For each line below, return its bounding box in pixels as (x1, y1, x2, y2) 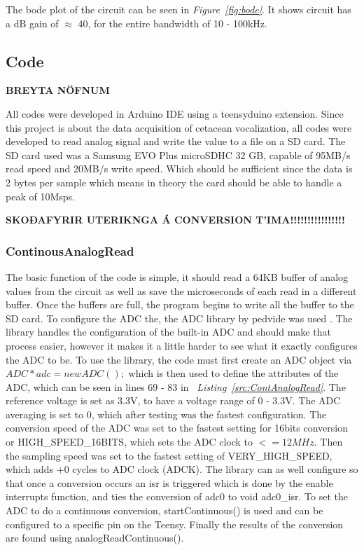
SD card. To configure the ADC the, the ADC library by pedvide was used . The (6, 310, 353, 325)
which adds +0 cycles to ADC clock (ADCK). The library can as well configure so (6, 462, 358, 476)
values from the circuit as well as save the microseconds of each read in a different (6, 283, 357, 298)
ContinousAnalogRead (6, 242, 134, 259)
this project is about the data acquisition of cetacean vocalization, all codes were (6, 120, 352, 135)
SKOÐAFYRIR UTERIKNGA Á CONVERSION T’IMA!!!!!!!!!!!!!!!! (6, 212, 345, 227)
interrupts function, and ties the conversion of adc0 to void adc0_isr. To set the (6, 489, 348, 504)
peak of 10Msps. (6, 188, 75, 203)
